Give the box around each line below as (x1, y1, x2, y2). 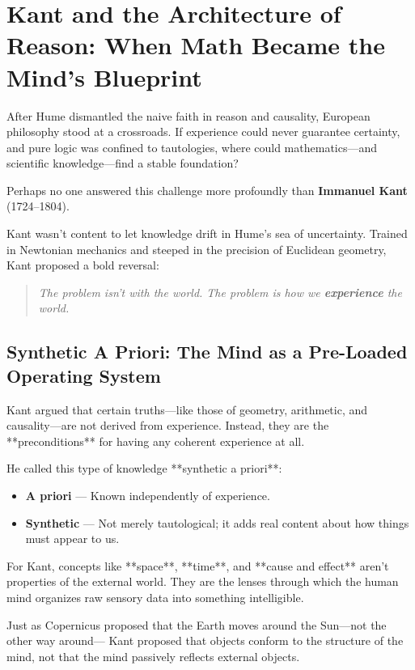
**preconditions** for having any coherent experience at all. (6, 432, 305, 449)
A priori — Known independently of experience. (25, 487, 270, 503)
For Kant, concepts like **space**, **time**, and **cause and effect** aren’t (6, 557, 389, 574)
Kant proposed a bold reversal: (6, 257, 159, 274)
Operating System (6, 363, 161, 388)
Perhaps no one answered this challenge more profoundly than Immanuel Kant (6, 181, 408, 198)
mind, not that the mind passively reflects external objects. (6, 647, 300, 664)
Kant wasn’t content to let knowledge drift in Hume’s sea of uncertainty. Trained (6, 225, 408, 242)
